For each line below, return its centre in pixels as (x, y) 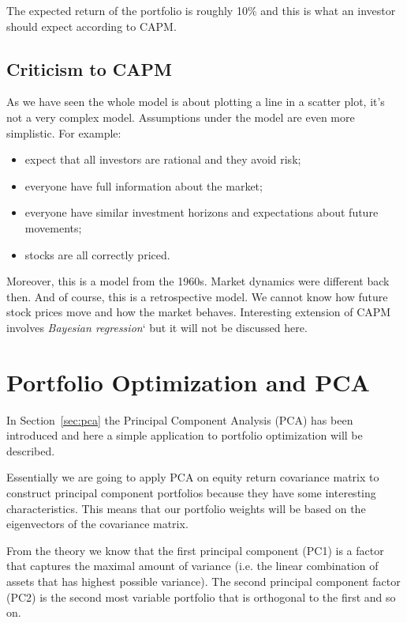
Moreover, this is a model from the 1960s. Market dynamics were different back (198, 281)
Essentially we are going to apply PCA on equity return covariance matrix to (193, 477)
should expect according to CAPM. (91, 26)
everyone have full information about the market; (144, 185)
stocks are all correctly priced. (97, 254)
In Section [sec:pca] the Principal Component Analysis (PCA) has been (180, 419)
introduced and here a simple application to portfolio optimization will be (185, 435)
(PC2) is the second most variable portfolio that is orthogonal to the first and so (201, 597)
